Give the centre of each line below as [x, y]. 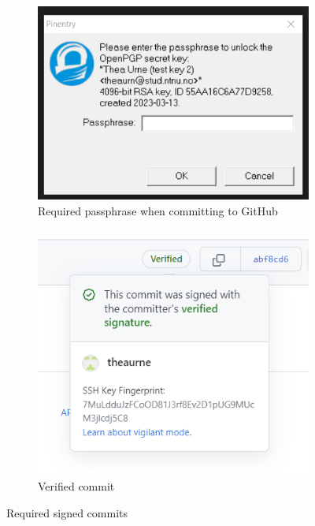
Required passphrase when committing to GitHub [158, 210]
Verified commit [76, 486]
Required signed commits [67, 512]
